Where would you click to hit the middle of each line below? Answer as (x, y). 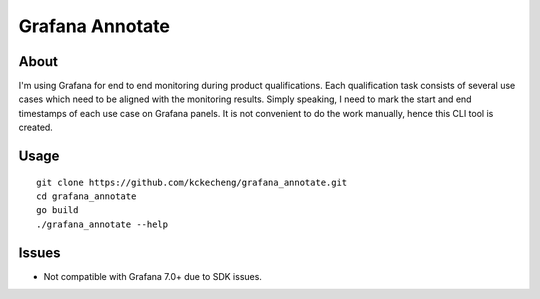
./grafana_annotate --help (102, 224)
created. (36, 127)
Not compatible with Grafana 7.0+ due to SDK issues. (152, 276)
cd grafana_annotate (86, 196)
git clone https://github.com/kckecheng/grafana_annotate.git (192, 182)
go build (57, 210)
